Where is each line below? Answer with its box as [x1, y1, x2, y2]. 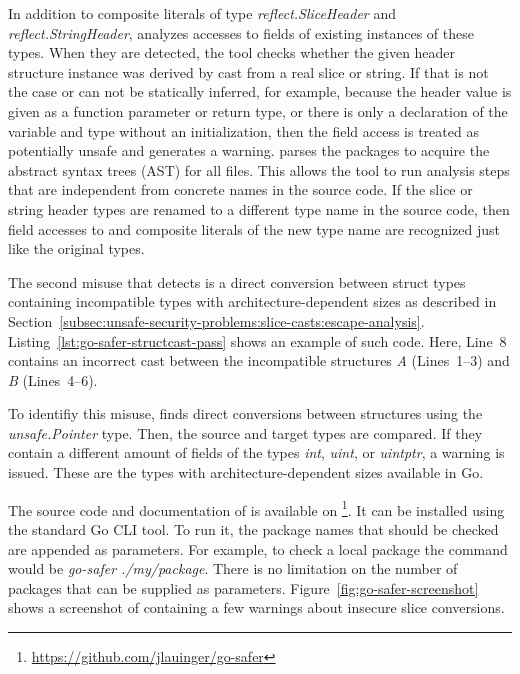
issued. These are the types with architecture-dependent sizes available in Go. [8, 462, 484, 483]
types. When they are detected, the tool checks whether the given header [8, 42, 456, 63]
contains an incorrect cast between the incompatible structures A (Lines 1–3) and [8, 350, 510, 371]
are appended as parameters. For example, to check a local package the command [8, 538, 508, 559]
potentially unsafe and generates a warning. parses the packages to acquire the [8, 140, 490, 161]
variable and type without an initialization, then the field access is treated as [8, 120, 479, 141]
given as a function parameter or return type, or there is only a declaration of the [8, 100, 508, 121]
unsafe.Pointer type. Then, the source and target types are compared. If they [8, 422, 483, 443]
